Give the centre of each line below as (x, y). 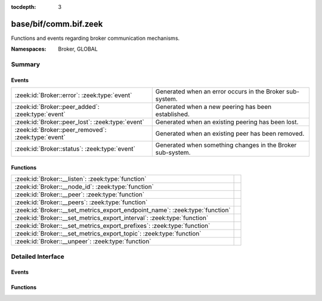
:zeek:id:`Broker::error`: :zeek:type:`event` (73, 95)
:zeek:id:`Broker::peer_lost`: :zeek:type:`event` (79, 122)
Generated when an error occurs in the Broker (220, 92)
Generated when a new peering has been (213, 107)
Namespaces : (29, 49)
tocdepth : (24, 7)
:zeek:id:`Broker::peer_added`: (57, 107)
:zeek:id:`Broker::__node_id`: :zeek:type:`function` (84, 187)
